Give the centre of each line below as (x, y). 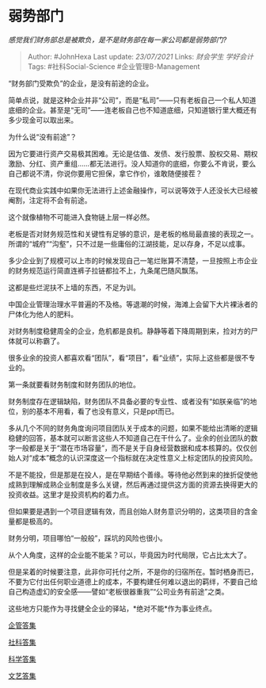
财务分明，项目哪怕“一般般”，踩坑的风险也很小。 (88, 538)
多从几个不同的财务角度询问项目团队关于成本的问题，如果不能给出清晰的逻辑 (133, 428)
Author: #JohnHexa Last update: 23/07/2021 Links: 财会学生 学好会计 (141, 56)
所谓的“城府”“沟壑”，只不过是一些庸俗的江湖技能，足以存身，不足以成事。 (129, 243)
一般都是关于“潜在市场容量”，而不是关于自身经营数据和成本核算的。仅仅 (133, 448)
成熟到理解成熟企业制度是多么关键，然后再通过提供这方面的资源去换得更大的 (133, 484)
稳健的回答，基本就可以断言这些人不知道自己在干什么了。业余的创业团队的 (129, 438)
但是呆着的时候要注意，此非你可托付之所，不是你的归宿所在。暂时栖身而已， (133, 571)
